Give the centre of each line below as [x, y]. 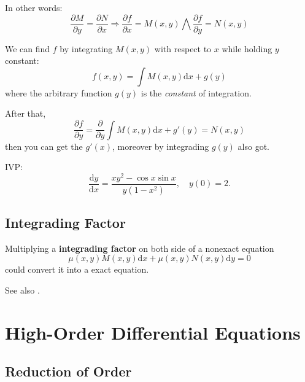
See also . [22, 290]
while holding [247, 48]
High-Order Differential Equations [153, 332]
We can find [28, 48]
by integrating [86, 48]
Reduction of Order [68, 371]
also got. [253, 146]
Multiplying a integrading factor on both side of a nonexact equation [140, 248]
